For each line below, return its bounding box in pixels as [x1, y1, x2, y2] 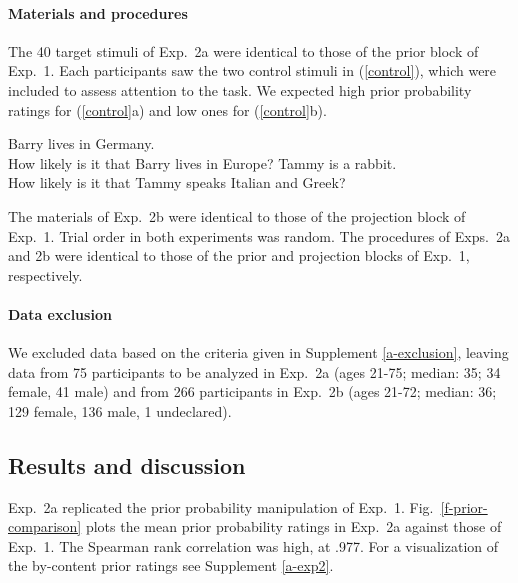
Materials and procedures [8, 2, 188, 23]
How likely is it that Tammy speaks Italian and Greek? [8, 172, 346, 193]
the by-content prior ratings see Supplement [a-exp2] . [8, 555, 334, 576]
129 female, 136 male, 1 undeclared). [8, 400, 232, 421]
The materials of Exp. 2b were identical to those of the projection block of [8, 205, 466, 226]
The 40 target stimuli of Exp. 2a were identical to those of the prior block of [8, 40, 479, 61]
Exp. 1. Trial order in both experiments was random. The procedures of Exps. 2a [8, 225, 510, 246]
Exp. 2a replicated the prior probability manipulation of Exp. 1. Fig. [8, 496, 434, 517]
